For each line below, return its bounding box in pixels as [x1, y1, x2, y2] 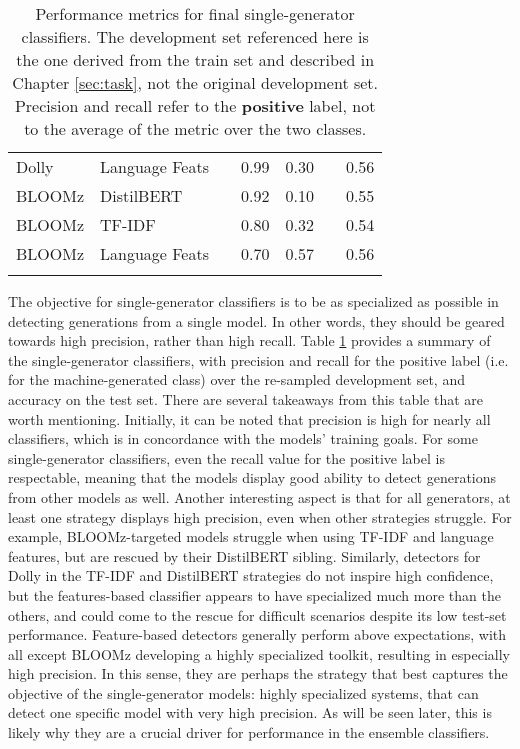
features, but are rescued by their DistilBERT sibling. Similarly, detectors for [8, 545, 481, 566]
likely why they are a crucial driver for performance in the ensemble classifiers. [8, 722, 490, 743]
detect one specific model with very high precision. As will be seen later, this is [8, 702, 492, 723]
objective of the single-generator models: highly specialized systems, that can [8, 682, 479, 703]
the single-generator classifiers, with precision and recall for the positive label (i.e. [8, 349, 509, 370]
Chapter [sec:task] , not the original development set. [12, 71, 379, 94]
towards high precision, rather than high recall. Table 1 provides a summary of [8, 330, 491, 351]
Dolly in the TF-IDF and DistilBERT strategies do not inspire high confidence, [8, 565, 494, 586]
